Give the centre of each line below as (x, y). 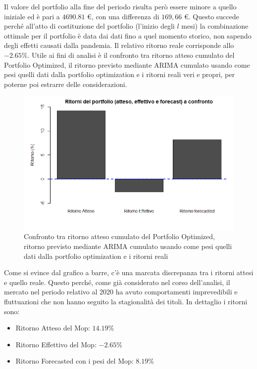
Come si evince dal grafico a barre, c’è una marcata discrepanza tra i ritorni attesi (129, 272)
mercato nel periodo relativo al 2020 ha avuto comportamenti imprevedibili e (121, 292)
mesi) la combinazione (215, 26)
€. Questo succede (211, 16)
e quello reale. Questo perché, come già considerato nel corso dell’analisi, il (117, 282)
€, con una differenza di (123, 16)
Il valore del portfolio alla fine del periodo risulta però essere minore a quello (120, 6)
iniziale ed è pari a (32, 16)
